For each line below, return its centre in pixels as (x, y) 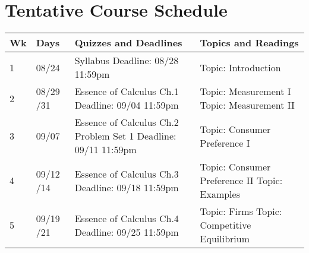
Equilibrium (225, 239)
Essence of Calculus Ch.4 (127, 218)
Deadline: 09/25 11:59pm (127, 232)
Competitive (226, 225)
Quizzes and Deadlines (128, 43)
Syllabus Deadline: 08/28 (127, 61)
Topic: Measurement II (247, 105)
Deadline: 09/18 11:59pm (127, 187)
